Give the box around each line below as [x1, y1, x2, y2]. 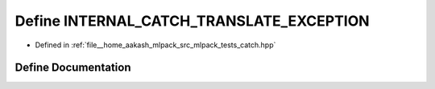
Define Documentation [14, 61, 131, 75]
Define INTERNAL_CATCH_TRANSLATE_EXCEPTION [14, 12, 370, 30]
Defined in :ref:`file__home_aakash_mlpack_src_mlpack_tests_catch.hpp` [35, 40, 276, 50]
